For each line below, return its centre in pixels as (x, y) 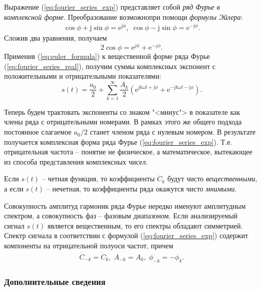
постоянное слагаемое (38, 132)
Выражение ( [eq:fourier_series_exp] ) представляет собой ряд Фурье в (112, 7)
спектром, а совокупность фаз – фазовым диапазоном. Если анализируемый (121, 216)
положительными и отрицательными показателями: (83, 76)
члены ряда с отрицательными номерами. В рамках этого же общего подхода (123, 122)
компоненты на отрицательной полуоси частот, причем (89, 245)
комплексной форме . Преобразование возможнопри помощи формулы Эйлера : (124, 17)
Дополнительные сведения (55, 281)
